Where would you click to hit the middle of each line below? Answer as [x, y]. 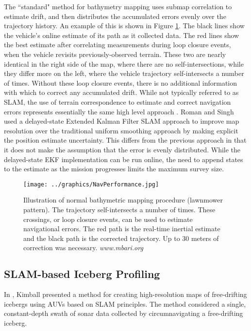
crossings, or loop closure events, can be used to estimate [108, 219]
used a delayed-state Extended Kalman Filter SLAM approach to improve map [122, 121]
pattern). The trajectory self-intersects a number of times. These [119, 209]
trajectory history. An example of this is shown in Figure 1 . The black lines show [124, 26]
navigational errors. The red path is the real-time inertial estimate [122, 229]
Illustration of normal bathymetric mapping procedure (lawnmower [123, 200]
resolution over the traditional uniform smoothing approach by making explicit [121, 130]
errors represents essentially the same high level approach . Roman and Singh [119, 111]
